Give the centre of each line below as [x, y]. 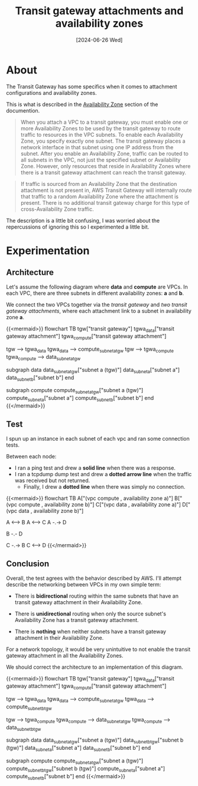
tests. [13, 445]
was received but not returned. [52, 480]
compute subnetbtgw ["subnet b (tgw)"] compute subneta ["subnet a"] [86, 769]
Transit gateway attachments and [99, 11]
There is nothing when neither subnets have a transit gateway [90, 631]
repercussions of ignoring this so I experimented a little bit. [78, 227]
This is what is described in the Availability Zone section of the [82, 104]
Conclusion [28, 564]
